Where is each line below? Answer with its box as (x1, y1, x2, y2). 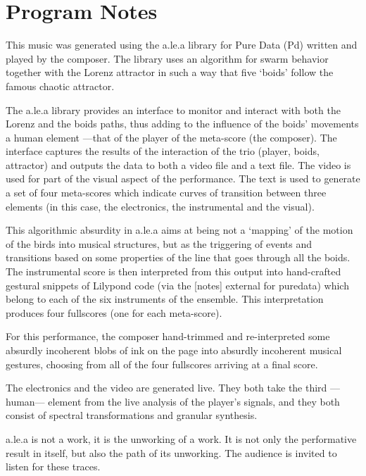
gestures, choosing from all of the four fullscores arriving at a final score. (6, 356, 318, 371)
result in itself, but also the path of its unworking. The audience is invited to (6, 445, 337, 460)
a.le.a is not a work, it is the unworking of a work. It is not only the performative (6, 431, 357, 446)
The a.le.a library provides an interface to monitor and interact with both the (6, 102, 341, 117)
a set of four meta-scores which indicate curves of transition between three (6, 185, 327, 200)
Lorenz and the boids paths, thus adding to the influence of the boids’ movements (6, 116, 359, 131)
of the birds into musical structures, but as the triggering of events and (6, 236, 313, 251)
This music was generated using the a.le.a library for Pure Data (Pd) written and (6, 37, 358, 52)
